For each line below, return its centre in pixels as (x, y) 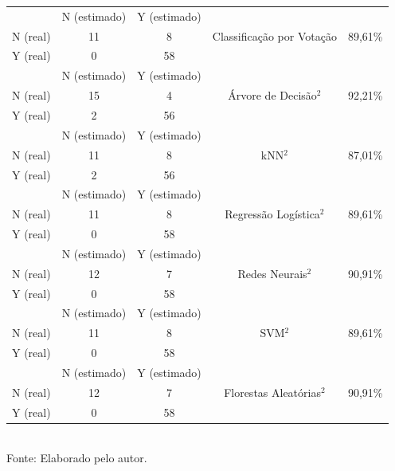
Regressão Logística (272, 214)
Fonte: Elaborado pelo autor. (77, 458)
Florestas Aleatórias (272, 392)
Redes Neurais (272, 273)
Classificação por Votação (274, 35)
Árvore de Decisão (272, 95)
